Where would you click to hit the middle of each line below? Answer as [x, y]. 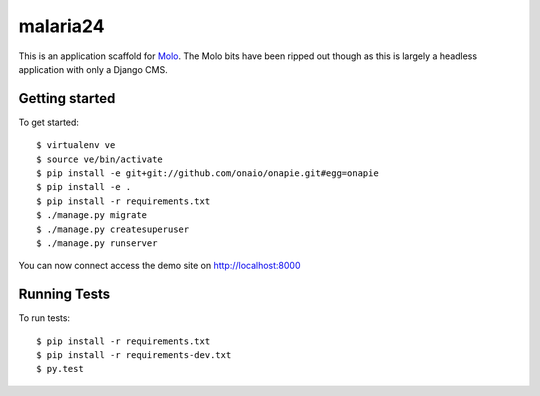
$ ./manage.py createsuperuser [113, 229]
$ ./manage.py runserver [97, 243]
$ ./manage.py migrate [92, 215]
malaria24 [61, 26]
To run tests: [44, 318]
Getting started [67, 98]
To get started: [49, 122]
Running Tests [64, 294]
